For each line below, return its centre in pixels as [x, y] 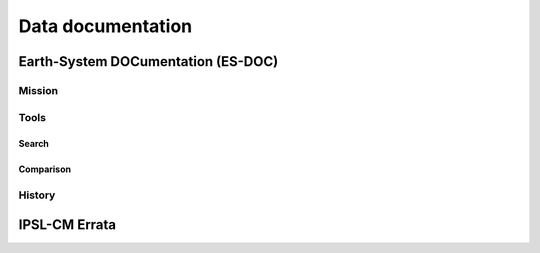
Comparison [45, 169]
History [37, 195]
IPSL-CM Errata [67, 224]
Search [34, 144]
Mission [38, 90]
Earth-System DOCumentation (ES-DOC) [148, 61]
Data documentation [105, 26]
